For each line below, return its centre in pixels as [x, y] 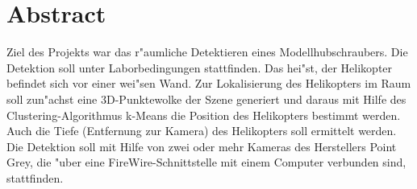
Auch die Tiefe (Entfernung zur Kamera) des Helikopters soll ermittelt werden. [202, 131]
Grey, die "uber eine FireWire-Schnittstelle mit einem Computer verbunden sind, [206, 162]
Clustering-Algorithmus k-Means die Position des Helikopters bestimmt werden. [204, 115]
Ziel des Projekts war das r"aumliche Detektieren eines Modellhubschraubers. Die [207, 52]
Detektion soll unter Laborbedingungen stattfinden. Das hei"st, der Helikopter [200, 67]
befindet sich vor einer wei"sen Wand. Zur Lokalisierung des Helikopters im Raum [209, 83]
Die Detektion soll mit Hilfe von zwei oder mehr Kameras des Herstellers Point [202, 146]
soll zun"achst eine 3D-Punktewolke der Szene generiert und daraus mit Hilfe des [206, 99]
